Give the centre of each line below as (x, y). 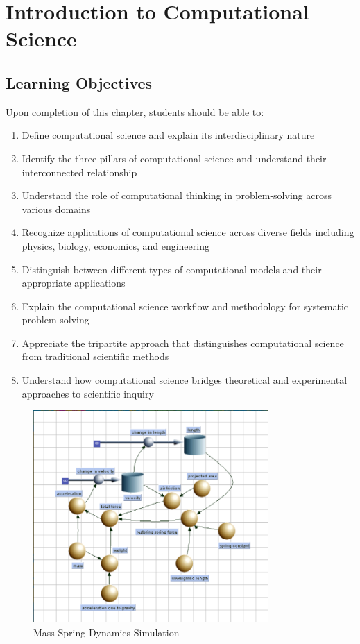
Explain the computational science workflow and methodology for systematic (185, 306)
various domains (56, 209)
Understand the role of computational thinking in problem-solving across (177, 195)
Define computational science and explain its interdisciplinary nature (168, 135)
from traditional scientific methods (95, 356)
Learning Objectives (79, 82)
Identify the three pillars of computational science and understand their (174, 158)
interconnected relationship (79, 172)
